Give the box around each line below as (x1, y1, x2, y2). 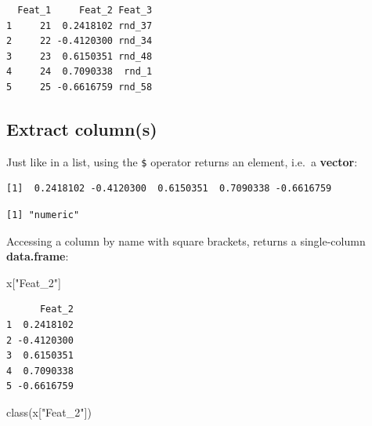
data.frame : (6, 248, 69, 264)
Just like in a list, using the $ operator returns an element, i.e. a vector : (6, 153, 358, 169)
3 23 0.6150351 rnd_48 (6, 50, 153, 62)
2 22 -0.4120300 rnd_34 (6, 35, 153, 47)
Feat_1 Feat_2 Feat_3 (17, 5, 153, 16)
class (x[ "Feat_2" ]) (6, 403, 92, 420)
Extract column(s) (6, 116, 157, 140)
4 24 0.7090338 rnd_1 (6, 66, 153, 78)
